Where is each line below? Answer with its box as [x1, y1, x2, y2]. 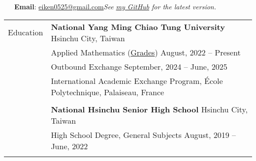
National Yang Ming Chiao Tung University [51, 21, 225, 32]
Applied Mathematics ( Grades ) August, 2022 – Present [51, 46, 241, 58]
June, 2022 [51, 140, 88, 152]
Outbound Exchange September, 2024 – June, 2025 [51, 60, 227, 72]
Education [8, 27, 43, 38]
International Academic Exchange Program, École [51, 75, 223, 86]
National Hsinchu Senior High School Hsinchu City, [51, 103, 248, 115]
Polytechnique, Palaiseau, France [51, 86, 164, 98]
